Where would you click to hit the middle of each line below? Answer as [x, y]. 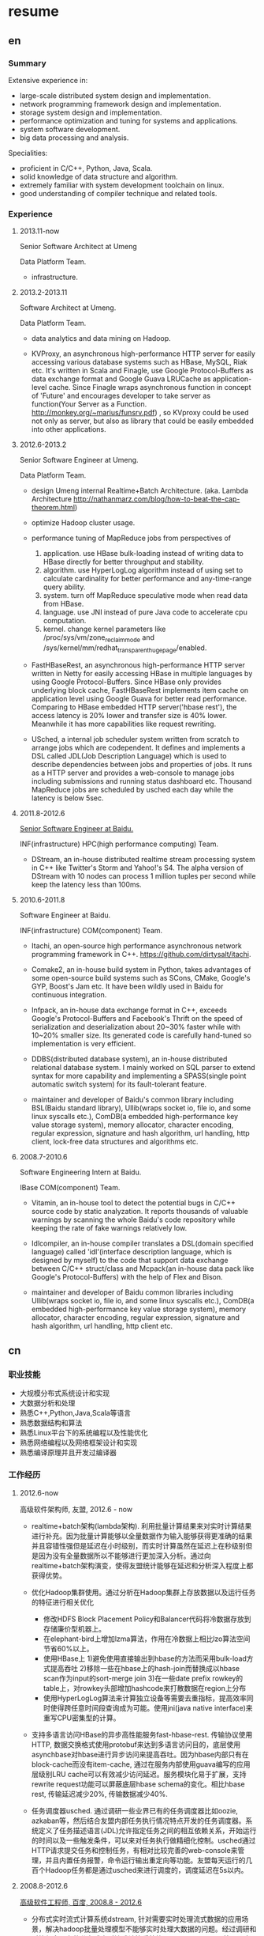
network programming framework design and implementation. [120, 104]
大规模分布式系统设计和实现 [65, 1393]
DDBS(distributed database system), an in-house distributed [129, 1059]
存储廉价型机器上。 [74, 1628]
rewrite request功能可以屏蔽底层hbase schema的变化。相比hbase [138, 1784]
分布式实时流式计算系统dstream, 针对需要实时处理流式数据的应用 [136, 1919]
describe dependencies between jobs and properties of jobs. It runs [142, 764]
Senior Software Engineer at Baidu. [76, 828]
